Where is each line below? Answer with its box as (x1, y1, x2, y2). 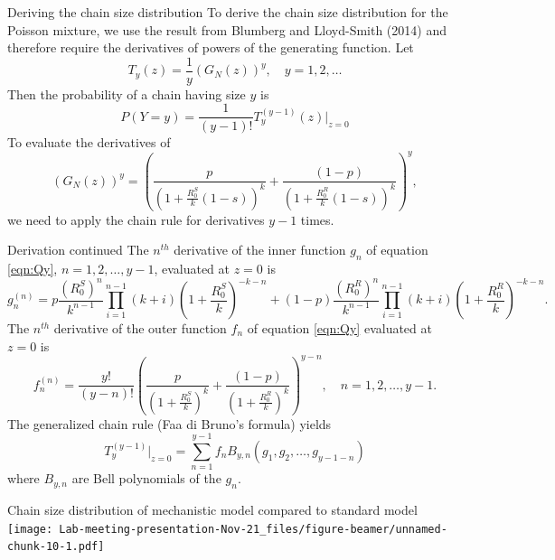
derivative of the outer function (53, 319, 227, 338)
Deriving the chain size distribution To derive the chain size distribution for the (7, 3, 448, 21)
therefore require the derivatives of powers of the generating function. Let (7, 38, 414, 57)
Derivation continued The (7, 240, 149, 259)
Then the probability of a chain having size (7, 84, 246, 103)
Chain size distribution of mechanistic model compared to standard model (7, 500, 418, 519)
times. (300, 210, 334, 229)
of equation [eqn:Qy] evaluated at (247, 319, 432, 338)
